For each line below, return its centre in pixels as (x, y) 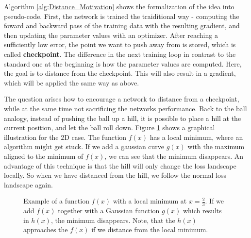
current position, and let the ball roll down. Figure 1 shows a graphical (109, 127)
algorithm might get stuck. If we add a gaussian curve (84, 146)
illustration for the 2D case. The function (65, 137)
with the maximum (216, 146)
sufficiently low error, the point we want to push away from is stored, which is (120, 44)
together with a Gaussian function (109, 211)
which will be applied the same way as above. (72, 82)
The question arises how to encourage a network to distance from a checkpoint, (122, 99)
